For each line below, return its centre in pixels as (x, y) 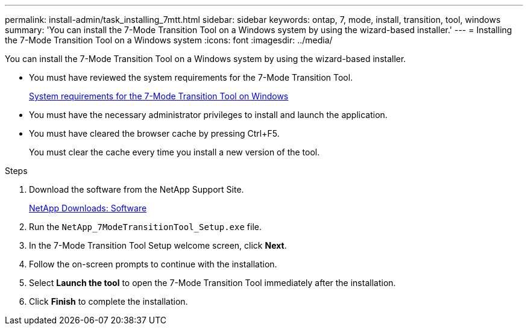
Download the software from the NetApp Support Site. (137, 189)
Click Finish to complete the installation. (108, 301)
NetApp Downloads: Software (88, 208)
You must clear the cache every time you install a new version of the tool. (174, 152)
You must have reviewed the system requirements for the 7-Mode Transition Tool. (191, 77)
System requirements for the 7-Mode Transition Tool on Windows (159, 96)
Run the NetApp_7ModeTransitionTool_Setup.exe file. (146, 227)
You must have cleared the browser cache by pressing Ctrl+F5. (154, 133)
